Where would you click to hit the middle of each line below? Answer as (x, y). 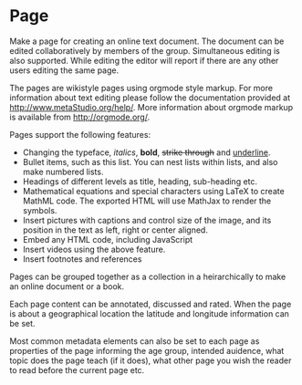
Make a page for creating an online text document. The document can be (147, 41)
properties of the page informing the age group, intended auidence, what (147, 350)
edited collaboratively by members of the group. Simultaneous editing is (145, 50)
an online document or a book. (67, 286)
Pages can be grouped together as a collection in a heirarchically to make (148, 276)
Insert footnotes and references (82, 259)
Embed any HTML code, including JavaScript (108, 239)
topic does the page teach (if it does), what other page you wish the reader (151, 360)
